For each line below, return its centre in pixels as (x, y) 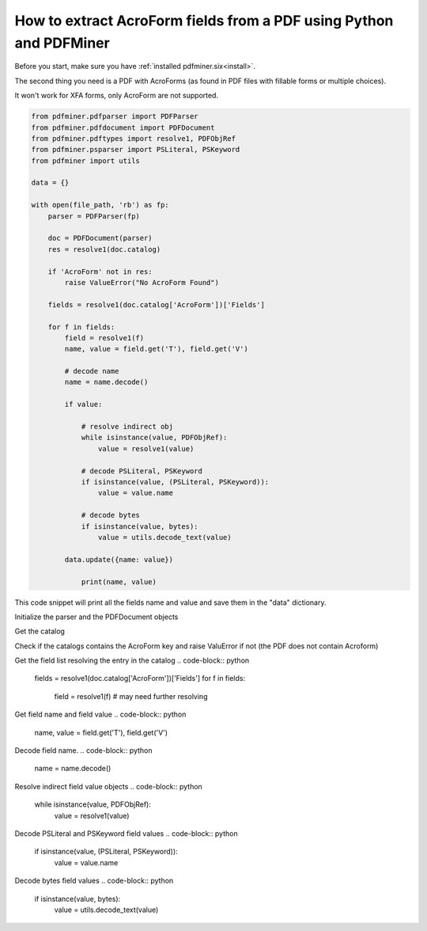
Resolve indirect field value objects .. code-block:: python (109, 786)
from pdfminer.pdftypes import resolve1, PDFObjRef (134, 138)
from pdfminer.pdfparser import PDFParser (115, 116)
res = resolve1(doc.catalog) (104, 249)
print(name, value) (119, 581)
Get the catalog (40, 631)
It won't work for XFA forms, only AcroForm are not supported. (117, 96)
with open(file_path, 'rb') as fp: (100, 205)
